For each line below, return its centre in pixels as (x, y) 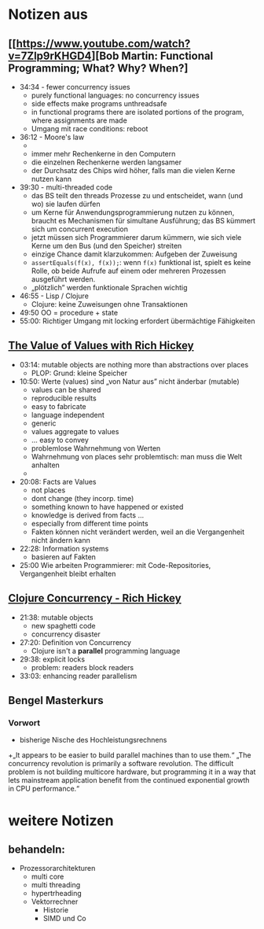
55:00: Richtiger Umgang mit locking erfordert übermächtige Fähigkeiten (137, 321)
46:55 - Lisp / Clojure (54, 296)
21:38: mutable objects (56, 617)
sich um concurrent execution (79, 229)
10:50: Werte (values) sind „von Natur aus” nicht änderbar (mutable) (129, 381)
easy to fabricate (59, 406)
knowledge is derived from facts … (87, 515)
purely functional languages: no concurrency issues (115, 95)
